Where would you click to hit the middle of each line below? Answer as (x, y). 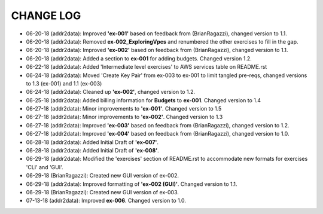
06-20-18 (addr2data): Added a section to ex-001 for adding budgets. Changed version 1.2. (139, 58)
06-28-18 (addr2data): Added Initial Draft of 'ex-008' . (93, 151)
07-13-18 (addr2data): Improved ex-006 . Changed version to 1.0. (106, 201)
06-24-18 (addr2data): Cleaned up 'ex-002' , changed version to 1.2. (111, 92)
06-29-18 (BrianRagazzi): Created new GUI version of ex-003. (103, 192)
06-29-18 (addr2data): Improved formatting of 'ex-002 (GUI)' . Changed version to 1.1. (132, 184)
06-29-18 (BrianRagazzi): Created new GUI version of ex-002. (103, 176)
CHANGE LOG (46, 16)
